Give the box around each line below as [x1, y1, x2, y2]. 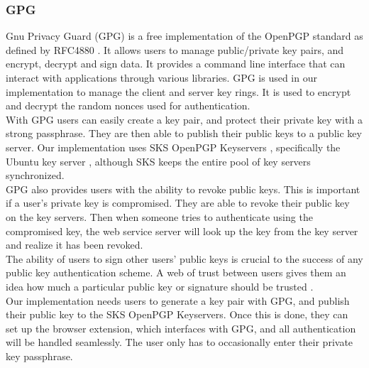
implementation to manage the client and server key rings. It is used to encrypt [6, 84, 351, 99]
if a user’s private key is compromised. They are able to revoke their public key [6, 195, 350, 210]
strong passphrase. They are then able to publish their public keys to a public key [6, 126, 362, 141]
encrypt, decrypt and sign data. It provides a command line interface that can [6, 56, 346, 71]
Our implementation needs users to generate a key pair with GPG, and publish [6, 293, 350, 308]
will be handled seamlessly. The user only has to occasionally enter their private [6, 335, 353, 350]
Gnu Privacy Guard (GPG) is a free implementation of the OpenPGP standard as [6, 28, 363, 43]
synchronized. [6, 168, 65, 183]
